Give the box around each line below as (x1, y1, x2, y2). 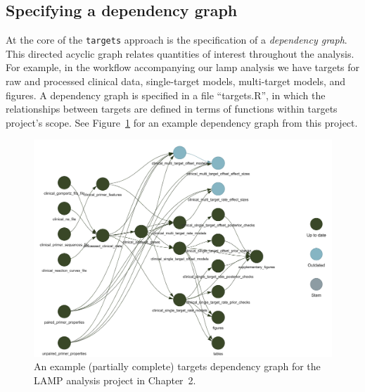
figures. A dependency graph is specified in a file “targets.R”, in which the (6, 87, 326, 102)
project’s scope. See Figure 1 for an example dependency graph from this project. (6, 115, 358, 129)
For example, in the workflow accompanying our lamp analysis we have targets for (6, 60, 360, 75)
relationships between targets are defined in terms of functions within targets (6, 101, 338, 116)
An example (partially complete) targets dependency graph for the (34, 359, 321, 374)
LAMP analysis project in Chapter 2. (34, 373, 196, 388)
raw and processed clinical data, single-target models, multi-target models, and (6, 74, 346, 89)
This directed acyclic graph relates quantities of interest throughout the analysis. (6, 46, 354, 61)
